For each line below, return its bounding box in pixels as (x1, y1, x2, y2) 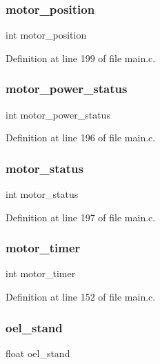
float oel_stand (6, 345, 70, 360)
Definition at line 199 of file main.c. (6, 50, 156, 65)
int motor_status (6, 187, 79, 201)
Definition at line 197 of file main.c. (6, 210, 156, 224)
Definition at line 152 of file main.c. (6, 290, 156, 304)
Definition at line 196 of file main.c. (6, 130, 156, 145)
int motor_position (6, 28, 87, 42)
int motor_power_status (6, 107, 110, 121)
